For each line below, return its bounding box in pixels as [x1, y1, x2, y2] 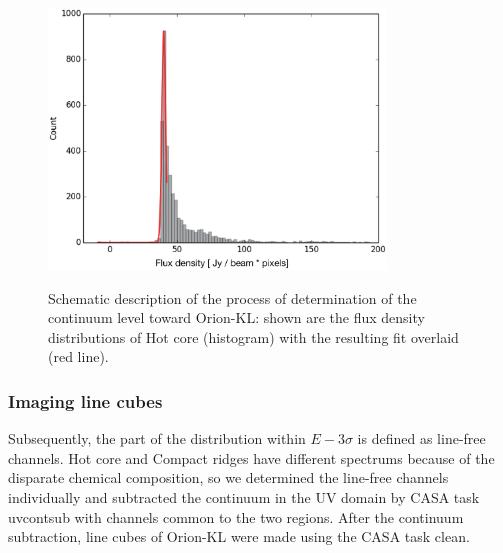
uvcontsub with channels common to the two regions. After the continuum [8, 506, 464, 527]
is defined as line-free [357, 428, 486, 449]
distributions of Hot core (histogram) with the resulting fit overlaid [48, 326, 459, 347]
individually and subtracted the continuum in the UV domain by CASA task [8, 486, 480, 507]
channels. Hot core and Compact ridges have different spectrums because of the [8, 447, 495, 468]
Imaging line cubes [8, 388, 163, 413]
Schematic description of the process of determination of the [48, 287, 417, 308]
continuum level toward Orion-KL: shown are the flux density [48, 307, 425, 328]
